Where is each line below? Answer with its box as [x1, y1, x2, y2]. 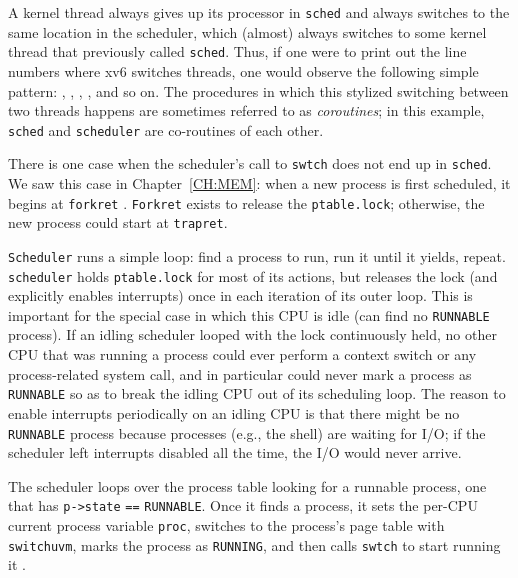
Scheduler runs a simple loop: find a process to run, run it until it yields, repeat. [8, 245, 506, 266]
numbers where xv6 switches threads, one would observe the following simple [8, 60, 479, 81]
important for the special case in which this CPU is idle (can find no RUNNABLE [8, 304, 490, 325]
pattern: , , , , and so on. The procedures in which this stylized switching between [8, 80, 509, 101]
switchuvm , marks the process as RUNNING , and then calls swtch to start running [8, 534, 501, 555]
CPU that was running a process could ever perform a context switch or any [8, 344, 477, 365]
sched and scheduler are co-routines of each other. [8, 119, 324, 140]
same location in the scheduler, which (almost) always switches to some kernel [8, 21, 487, 42]
